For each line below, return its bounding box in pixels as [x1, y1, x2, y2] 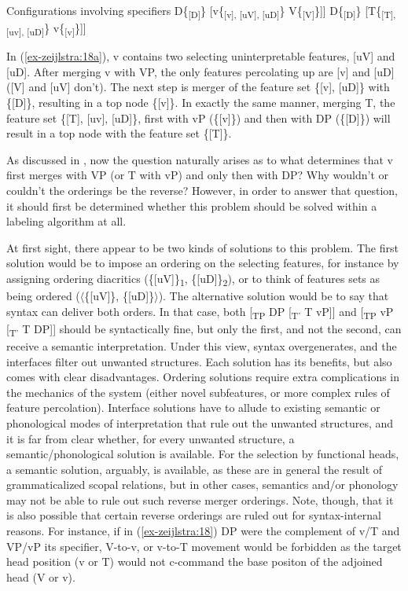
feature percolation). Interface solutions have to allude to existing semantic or [6, 399, 380, 416]
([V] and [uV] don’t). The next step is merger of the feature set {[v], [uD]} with [6, 79, 390, 95]
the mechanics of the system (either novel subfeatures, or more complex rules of [6, 384, 390, 400]
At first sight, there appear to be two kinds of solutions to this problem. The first [6, 239, 399, 255]
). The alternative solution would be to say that [158, 288, 389, 304]
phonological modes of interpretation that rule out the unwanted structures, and [6, 414, 394, 431]
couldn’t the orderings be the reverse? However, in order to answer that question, [6, 182, 398, 198]
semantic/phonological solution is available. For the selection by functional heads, [6, 446, 399, 462]
